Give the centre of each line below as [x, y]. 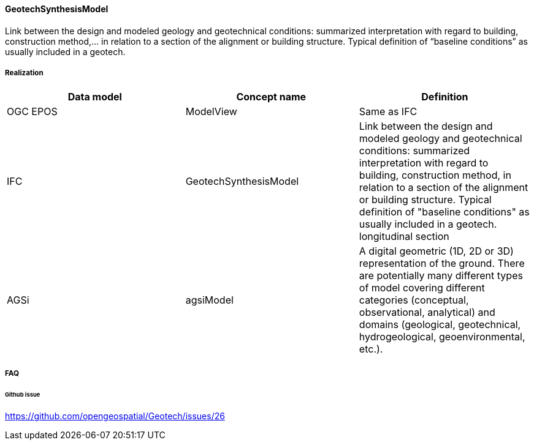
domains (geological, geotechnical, [440, 325]
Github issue [23, 394]
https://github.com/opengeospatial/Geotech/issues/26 [115, 416]
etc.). [371, 349]
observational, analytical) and [427, 312]
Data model [95, 97]
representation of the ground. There [442, 264]
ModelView [211, 112]
